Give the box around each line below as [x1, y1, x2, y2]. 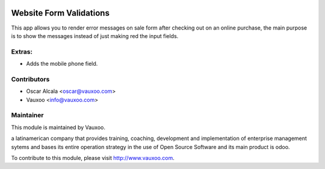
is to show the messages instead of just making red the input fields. [11, 32, 179, 39]
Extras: [11, 47, 33, 56]
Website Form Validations [11, 8, 110, 18]
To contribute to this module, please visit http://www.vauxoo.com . [11, 154, 175, 161]
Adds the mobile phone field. [26, 60, 98, 68]
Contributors [11, 75, 50, 83]
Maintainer [11, 111, 44, 120]
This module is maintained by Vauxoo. [11, 124, 105, 131]
